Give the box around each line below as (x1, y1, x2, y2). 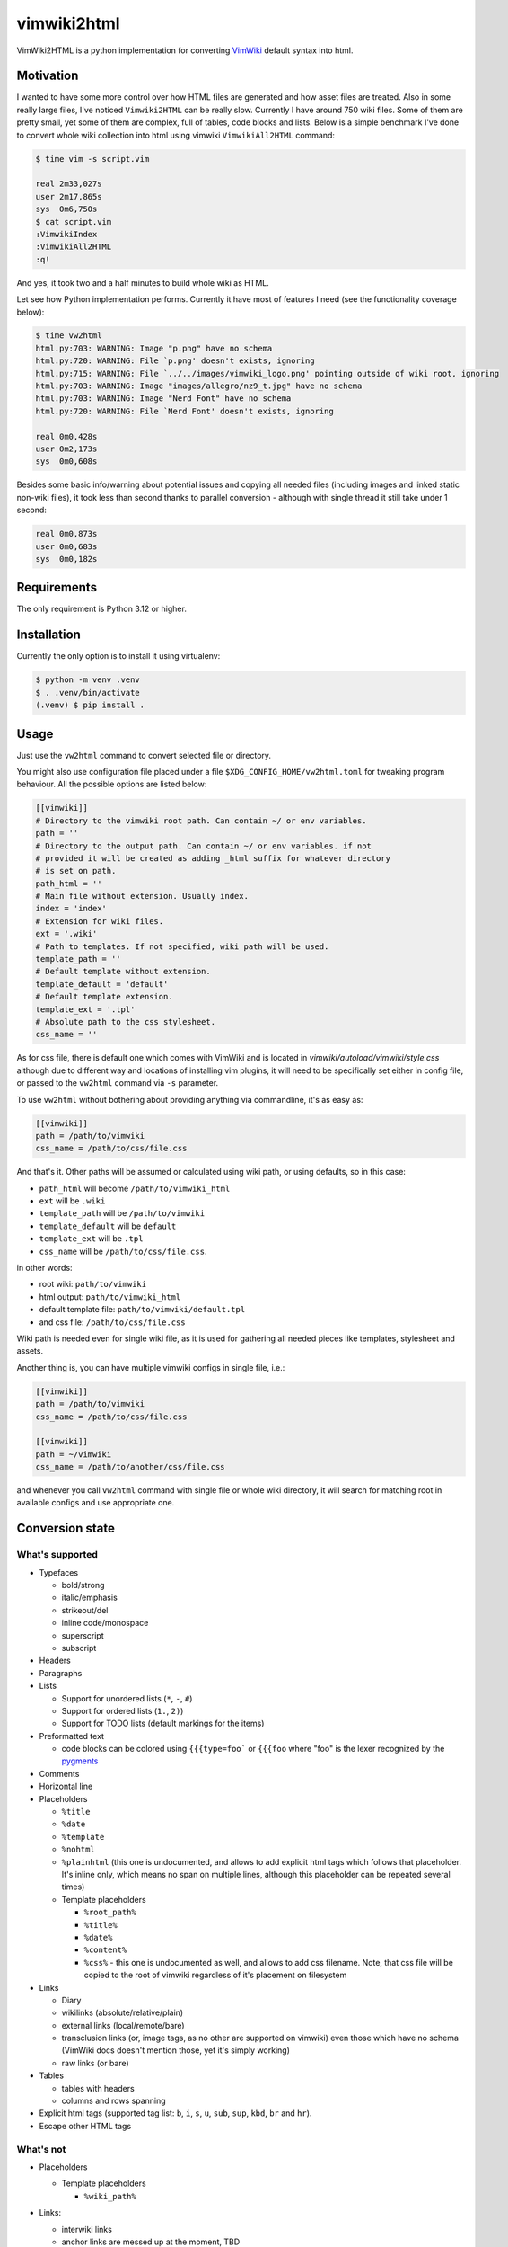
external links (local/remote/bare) (61, 2020, 185, 2030)
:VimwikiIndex (35, 229, 98, 239)
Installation (16, 627, 81, 643)
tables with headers (61, 2083, 135, 2093)
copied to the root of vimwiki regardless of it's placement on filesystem (83, 1969, 347, 1981)
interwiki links (61, 2224, 112, 2234)
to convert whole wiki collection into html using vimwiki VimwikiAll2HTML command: (16, 129, 336, 140)
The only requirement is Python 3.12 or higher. (16, 603, 188, 615)
